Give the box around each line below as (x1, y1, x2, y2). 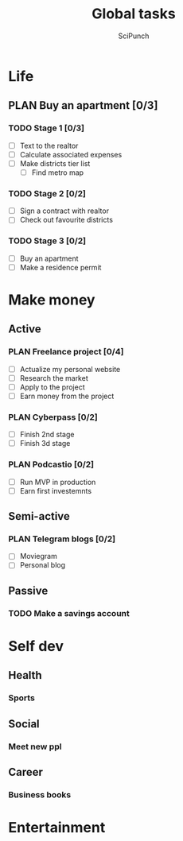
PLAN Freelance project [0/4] (8, 347, 124, 358)
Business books (8, 789, 72, 800)
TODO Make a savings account (8, 607, 130, 618)
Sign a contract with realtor (19, 206, 110, 215)
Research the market (19, 373, 89, 382)
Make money (8, 291, 95, 308)
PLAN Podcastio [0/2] (8, 459, 95, 470)
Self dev (8, 638, 64, 655)
